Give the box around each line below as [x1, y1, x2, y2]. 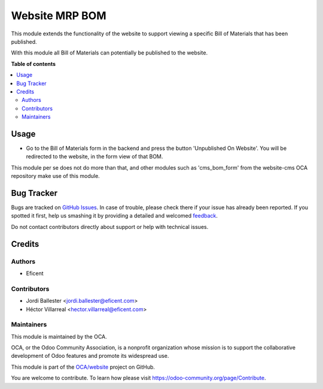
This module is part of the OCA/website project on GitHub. [11, 363, 156, 370]
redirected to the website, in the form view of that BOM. [26, 153, 163, 160]
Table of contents [11, 60, 56, 67]
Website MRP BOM [11, 9, 106, 22]
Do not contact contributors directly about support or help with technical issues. [11, 223, 209, 230]
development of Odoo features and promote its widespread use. [11, 352, 169, 360]
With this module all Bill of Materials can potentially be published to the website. [11, 49, 208, 56]
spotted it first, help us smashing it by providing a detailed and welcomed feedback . [11, 212, 218, 219]
